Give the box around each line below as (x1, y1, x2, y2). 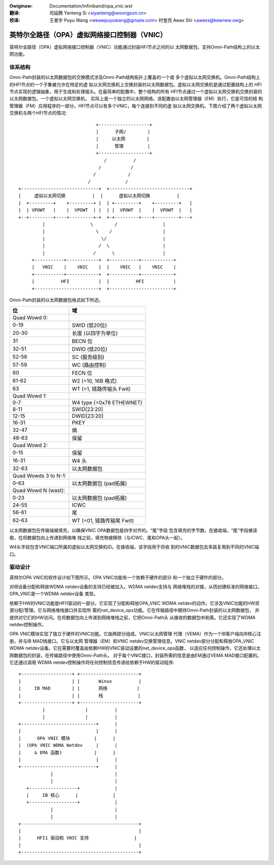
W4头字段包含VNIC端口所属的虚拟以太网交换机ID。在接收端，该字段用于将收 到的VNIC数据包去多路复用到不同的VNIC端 (9, 544, 259, 550)
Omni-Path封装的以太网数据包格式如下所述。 (9, 297, 104, 303)
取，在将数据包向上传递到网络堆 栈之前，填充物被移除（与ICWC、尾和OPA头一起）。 (9, 535, 185, 541)
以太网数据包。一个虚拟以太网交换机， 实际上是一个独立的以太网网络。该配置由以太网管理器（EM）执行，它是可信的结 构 (9, 96, 263, 102)
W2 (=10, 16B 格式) (72, 377, 117, 384)
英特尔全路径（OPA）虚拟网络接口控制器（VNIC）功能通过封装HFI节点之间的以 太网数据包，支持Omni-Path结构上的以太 (9, 44, 260, 50)
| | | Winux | (18, 678, 142, 684)
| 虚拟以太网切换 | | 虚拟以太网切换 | (18, 193, 180, 199)
